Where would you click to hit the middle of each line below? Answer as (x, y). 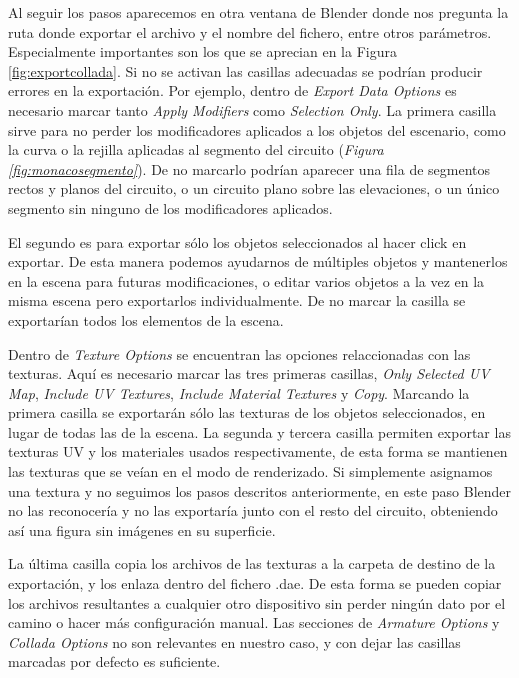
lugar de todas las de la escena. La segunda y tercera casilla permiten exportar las (259, 431)
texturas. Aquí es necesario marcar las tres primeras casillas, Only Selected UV (249, 373)
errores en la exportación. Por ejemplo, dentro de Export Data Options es (232, 90)
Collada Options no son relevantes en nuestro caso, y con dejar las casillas (234, 641)
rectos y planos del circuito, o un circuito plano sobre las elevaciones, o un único (254, 188)
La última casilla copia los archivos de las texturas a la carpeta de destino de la (252, 563)
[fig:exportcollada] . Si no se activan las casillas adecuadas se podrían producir (245, 70)
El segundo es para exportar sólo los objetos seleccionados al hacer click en (237, 241)
